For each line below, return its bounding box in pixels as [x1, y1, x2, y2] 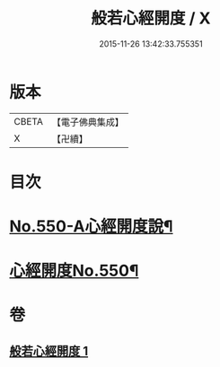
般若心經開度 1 [9, 343, 89, 359]
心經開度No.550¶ [9, 261, 139, 281]
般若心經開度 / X [91, 8, 211, 29]
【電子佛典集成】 [51, 116, 124, 128]
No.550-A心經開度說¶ [9, 216, 173, 237]
